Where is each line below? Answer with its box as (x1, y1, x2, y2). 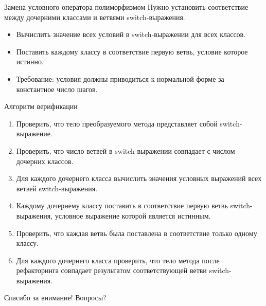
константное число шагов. (16, 83, 98, 94)
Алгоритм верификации (4, 101, 78, 112)
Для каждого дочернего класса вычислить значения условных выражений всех (16, 173, 262, 184)
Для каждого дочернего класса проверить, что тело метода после (16, 255, 220, 265)
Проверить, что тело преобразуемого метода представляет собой (16, 118, 218, 129)
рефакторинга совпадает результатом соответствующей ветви (16, 265, 207, 276)
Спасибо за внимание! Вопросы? (4, 292, 107, 303)
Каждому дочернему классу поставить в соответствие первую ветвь (16, 200, 228, 211)
